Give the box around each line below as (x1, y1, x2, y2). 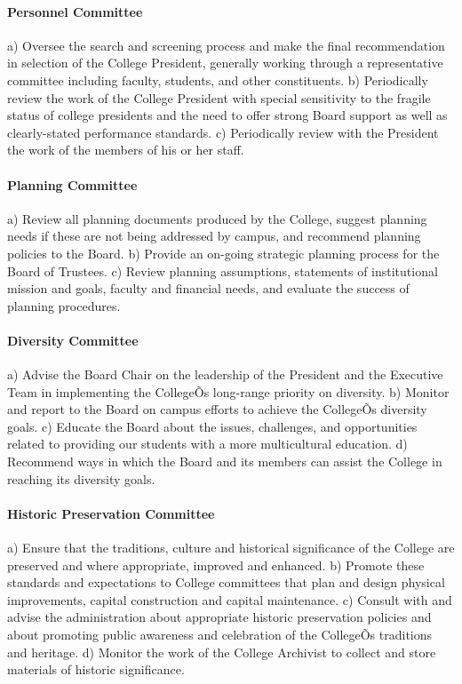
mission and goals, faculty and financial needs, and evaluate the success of (7, 279, 410, 298)
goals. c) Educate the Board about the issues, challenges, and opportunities (7, 417, 418, 435)
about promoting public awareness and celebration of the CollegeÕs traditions (7, 625, 433, 644)
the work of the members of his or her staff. (7, 140, 244, 159)
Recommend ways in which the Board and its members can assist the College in (7, 452, 442, 471)
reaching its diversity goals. (7, 469, 155, 488)
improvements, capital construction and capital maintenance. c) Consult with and (7, 590, 452, 608)
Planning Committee (7, 175, 138, 194)
